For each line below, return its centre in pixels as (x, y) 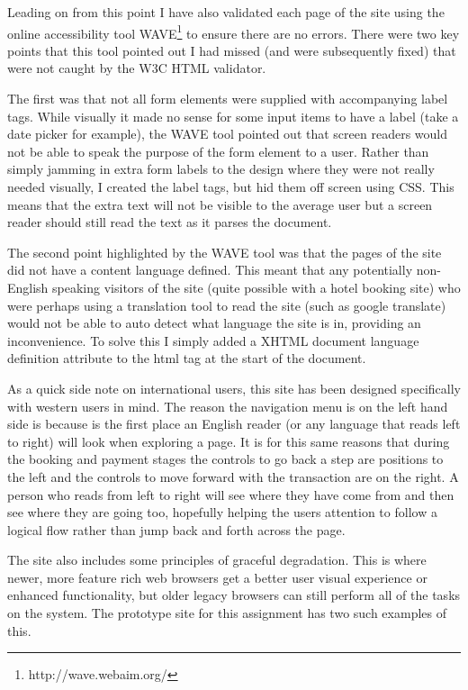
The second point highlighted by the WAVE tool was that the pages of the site (225, 252)
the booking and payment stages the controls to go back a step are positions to (225, 459)
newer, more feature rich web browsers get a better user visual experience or (217, 577)
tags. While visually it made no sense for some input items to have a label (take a (233, 116)
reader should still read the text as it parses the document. (170, 222)
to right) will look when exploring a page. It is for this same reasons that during (229, 441)
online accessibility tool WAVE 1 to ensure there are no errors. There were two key (234, 32)
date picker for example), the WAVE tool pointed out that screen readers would (227, 134)
